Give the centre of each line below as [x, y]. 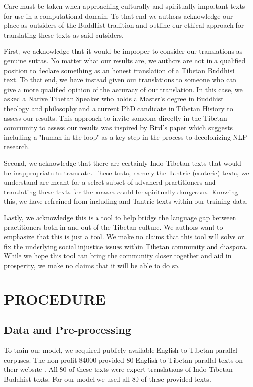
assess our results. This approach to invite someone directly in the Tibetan [116, 118]
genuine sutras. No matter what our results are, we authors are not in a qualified [125, 60]
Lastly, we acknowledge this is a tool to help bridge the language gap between [120, 217]
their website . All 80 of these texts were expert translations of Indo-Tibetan [118, 369]
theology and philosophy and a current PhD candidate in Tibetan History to [118, 108]
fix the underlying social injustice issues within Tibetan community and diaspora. [126, 246]
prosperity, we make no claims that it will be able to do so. [92, 265]
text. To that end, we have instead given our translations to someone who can [120, 80]
